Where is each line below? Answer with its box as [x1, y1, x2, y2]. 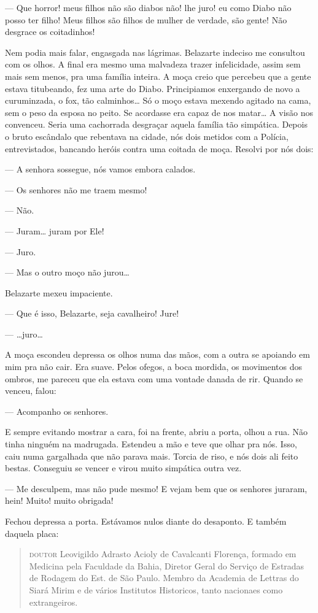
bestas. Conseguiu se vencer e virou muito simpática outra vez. [5, 461, 242, 474]
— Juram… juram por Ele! [5, 224, 104, 237]
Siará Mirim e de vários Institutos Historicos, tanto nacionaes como [29, 583, 283, 596]
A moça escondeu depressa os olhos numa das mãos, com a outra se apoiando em [5, 348, 310, 361]
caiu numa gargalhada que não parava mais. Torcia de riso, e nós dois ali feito [5, 449, 298, 462]
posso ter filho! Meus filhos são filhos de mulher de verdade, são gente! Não [5, 13, 287, 26]
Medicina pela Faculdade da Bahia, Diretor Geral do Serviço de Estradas [29, 559, 304, 572]
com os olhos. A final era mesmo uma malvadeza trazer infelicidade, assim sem [5, 58, 301, 71]
